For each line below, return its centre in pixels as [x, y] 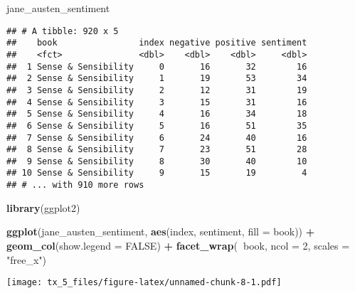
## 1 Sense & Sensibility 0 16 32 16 [157, 66]
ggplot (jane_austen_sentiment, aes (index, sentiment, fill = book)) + [161, 231]
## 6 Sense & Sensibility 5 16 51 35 [157, 126]
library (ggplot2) [43, 207]
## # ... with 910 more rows [75, 185]
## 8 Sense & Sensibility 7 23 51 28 [157, 150]
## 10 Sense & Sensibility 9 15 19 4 [157, 173]
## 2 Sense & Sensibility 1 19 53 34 [157, 79]
